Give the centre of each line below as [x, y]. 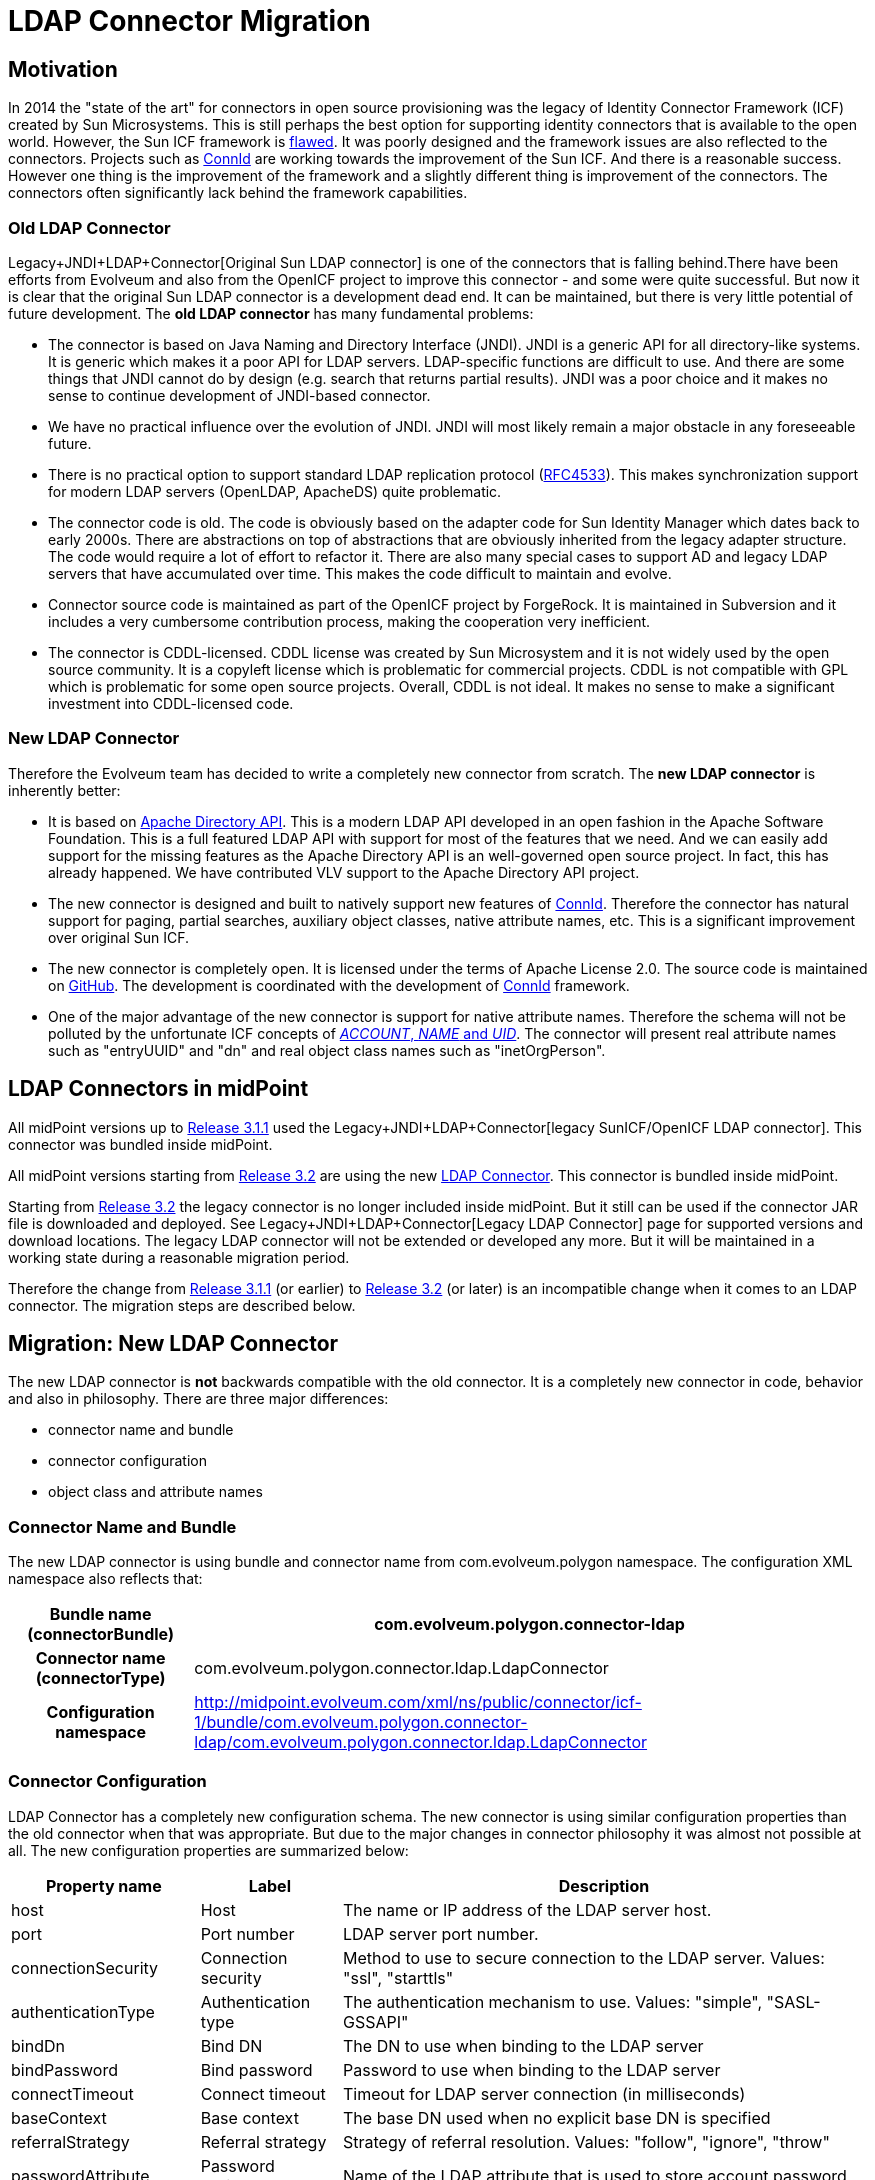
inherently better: [64, 790]
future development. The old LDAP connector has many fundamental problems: [271, 313]
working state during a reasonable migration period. [179, 1257]
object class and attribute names [155, 1492]
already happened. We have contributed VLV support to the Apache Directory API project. [344, 872]
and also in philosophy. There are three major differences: [198, 1399]
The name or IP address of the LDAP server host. [527, 1909]
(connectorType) [100, 1678]
